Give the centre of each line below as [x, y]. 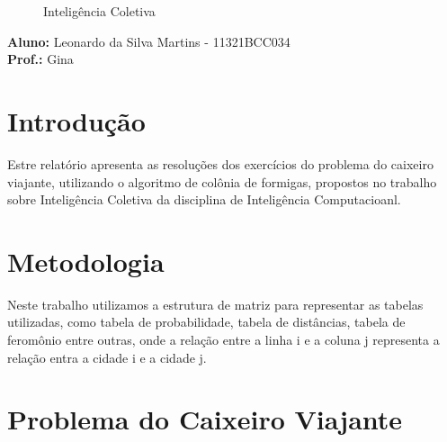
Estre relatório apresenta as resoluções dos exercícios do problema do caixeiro [220, 163]
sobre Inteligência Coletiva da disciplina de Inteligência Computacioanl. [204, 199]
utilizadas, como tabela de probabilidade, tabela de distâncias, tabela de [206, 322]
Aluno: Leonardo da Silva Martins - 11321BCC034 [149, 41]
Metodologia [86, 261]
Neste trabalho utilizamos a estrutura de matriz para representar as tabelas [215, 304]
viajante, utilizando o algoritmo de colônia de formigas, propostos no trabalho [222, 181]
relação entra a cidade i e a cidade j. [107, 357]
